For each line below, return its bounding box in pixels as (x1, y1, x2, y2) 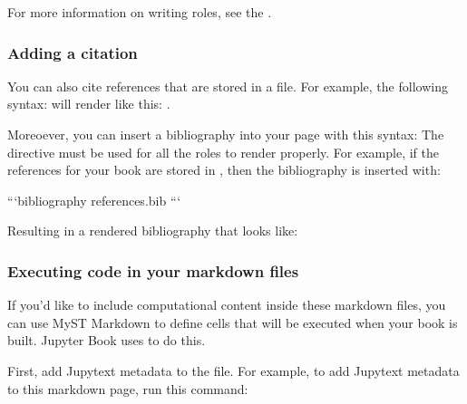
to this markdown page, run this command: (7, 379, 248, 398)
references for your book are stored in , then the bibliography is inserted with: (7, 160, 441, 179)
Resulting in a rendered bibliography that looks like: (7, 221, 298, 240)
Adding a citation (7, 41, 138, 63)
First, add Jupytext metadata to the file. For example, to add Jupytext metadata (7, 361, 460, 380)
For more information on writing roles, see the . (7, 3, 272, 21)
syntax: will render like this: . (7, 94, 170, 113)
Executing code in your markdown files (7, 259, 299, 282)
